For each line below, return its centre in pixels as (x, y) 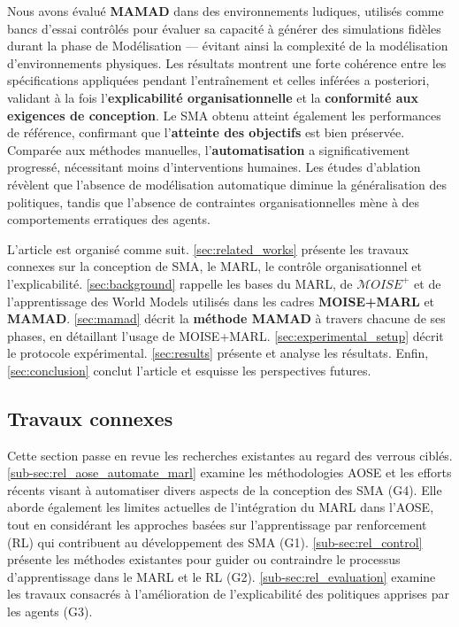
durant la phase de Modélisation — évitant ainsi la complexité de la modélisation (228, 46)
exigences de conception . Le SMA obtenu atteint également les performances (224, 115)
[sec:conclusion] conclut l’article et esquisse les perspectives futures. (189, 370)
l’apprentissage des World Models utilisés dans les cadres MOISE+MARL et (221, 301)
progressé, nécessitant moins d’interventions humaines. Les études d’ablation (214, 167)
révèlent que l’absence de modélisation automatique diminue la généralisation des (227, 184)
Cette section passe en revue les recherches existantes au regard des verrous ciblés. (230, 455)
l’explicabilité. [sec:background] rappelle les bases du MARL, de (180, 283)
